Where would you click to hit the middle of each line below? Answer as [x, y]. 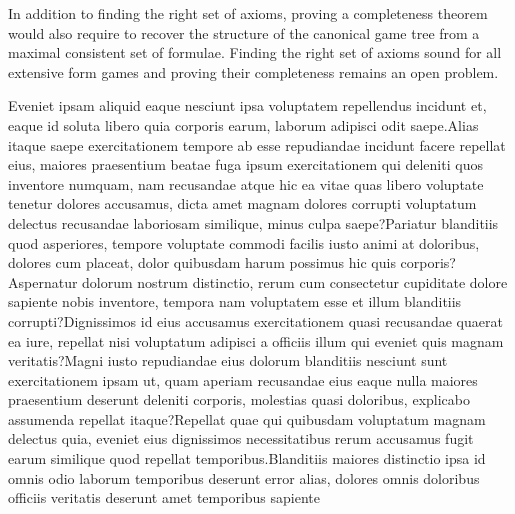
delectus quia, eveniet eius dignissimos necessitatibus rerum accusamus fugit [241, 438]
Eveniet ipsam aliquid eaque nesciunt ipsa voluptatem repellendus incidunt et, [247, 105]
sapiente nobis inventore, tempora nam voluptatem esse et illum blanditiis [235, 301]
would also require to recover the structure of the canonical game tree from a [244, 32]
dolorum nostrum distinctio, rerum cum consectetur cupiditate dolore [295, 281]
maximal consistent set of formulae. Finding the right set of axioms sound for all [255, 52]
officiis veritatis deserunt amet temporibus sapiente [164, 497]
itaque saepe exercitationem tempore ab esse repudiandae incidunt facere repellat [257, 144]
